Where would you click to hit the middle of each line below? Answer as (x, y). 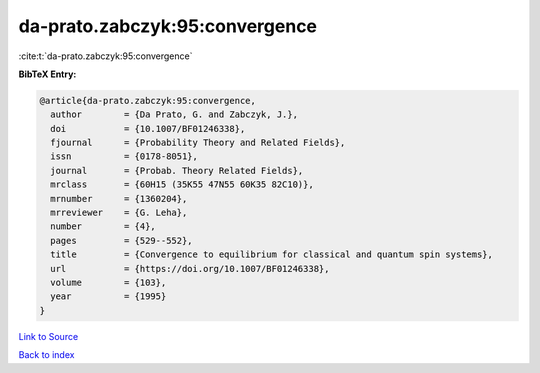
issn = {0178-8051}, (124, 156)
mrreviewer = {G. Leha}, (119, 213)
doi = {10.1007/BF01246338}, (148, 128)
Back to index (46, 355)
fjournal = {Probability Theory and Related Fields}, (198, 143)
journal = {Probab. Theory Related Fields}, (177, 170)
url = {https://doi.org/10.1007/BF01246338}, (190, 268)
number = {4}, (103, 226)
